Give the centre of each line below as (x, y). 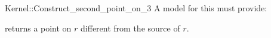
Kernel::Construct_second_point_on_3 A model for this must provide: (136, 8)
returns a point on (38, 28)
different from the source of (130, 28)
